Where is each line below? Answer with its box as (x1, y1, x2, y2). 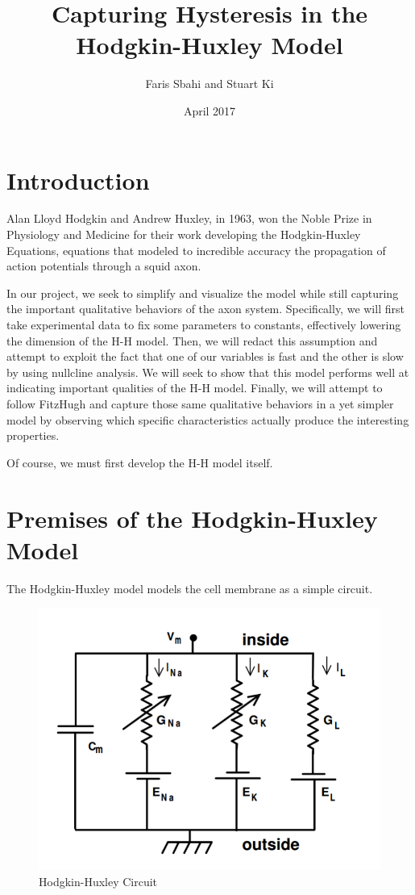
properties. (6, 427, 60, 444)
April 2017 (183, 102, 236, 119)
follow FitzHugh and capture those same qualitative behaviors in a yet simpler (6, 395, 394, 412)
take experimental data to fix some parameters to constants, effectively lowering (6, 316, 401, 332)
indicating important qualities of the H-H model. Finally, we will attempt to (6, 379, 383, 396)
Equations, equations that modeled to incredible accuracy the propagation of (6, 241, 386, 258)
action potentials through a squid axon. (6, 257, 201, 274)
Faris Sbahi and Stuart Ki (145, 75, 274, 92)
